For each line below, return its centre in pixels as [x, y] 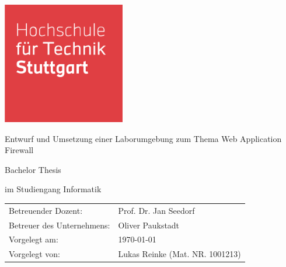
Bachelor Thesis [33, 169]
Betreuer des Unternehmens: [60, 225]
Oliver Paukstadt [149, 225]
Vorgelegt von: [34, 254]
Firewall [19, 150]
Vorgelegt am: [34, 239]
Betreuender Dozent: [46, 210]
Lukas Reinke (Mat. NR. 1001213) [179, 254]
